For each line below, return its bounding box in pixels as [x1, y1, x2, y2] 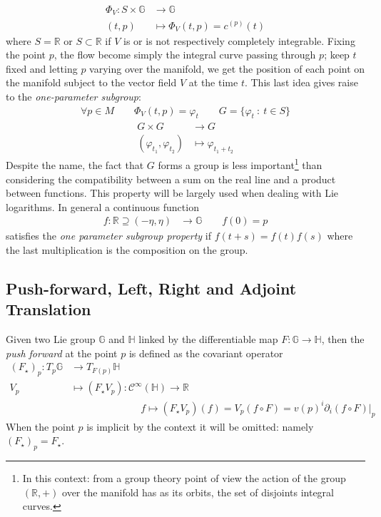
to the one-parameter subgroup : [6, 88, 141, 103]
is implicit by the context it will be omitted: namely [86, 419, 314, 434]
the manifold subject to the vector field [6, 75, 177, 90]
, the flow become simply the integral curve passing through [54, 47, 316, 62]
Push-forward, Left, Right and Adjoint [6, 277, 297, 300]
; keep [324, 47, 350, 62]
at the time [188, 75, 238, 90]
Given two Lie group [6, 332, 96, 347]
